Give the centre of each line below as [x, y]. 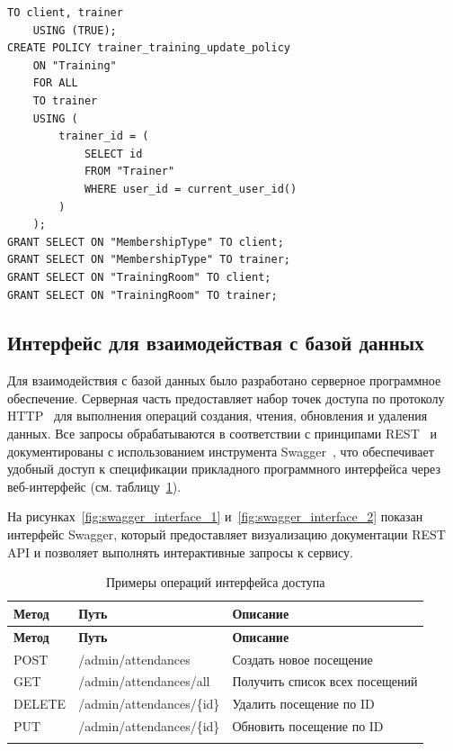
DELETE [40, 704]
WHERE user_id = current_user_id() [191, 189]
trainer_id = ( [104, 136]
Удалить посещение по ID [303, 704]
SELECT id [113, 154]
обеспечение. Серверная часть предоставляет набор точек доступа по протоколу [226, 398]
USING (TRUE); [75, 30]
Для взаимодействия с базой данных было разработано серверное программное [224, 380]
